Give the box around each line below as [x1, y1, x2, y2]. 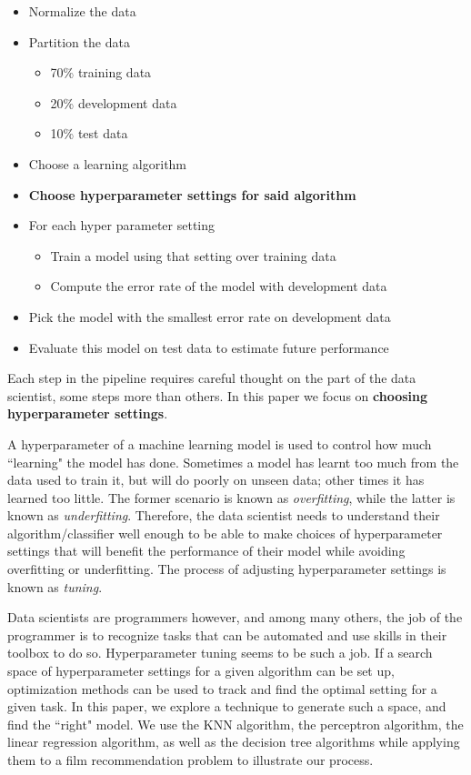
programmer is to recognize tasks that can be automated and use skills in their [7, 625, 447, 644]
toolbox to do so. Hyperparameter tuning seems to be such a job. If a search [7, 643, 433, 662]
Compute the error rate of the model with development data [50, 277, 387, 296]
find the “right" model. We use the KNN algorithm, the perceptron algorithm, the [7, 714, 464, 733]
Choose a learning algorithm [28, 154, 187, 173]
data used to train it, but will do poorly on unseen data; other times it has [7, 470, 425, 489]
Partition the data [28, 32, 130, 51]
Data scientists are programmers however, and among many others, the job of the [7, 608, 463, 627]
